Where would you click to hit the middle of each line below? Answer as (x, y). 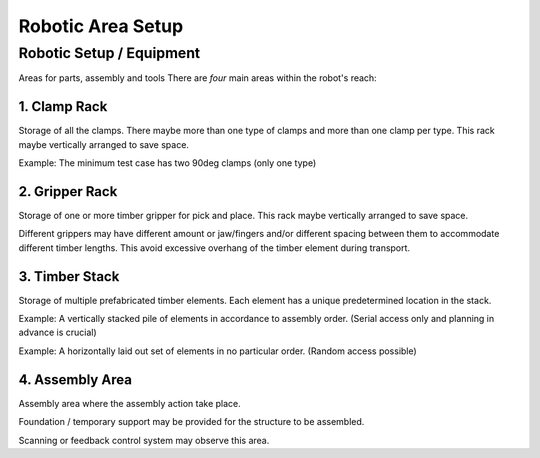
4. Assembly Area (75, 379)
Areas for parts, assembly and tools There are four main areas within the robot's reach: (197, 78)
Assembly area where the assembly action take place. (130, 403)
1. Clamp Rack (63, 106)
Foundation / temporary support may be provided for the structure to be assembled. (191, 422)
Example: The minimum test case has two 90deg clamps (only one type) (167, 163)
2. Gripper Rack (68, 191)
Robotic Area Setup (101, 26)
